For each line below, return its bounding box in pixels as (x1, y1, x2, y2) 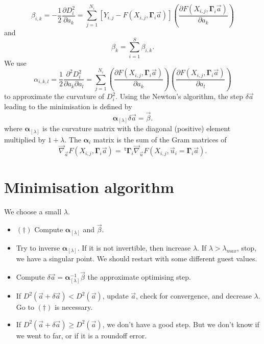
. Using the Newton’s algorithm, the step (115, 91, 244, 102)
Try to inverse (16, 242, 60, 253)
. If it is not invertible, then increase (77, 242, 191, 253)
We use (4, 57, 27, 68)
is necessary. (54, 302, 93, 312)
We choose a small (4, 206, 62, 216)
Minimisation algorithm (4, 176, 174, 197)
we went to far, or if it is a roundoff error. (16, 330, 147, 340)
